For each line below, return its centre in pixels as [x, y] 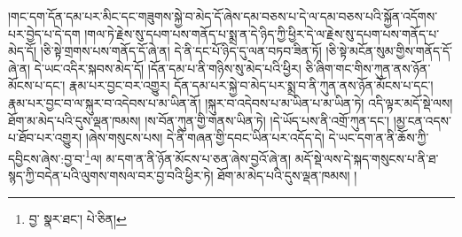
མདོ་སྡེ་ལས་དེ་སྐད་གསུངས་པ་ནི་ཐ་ [367, 158]
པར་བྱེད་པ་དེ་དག [44, 33]
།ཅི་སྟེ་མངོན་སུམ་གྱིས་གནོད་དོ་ [389, 51]
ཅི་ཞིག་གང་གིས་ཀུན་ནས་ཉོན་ [368, 68]
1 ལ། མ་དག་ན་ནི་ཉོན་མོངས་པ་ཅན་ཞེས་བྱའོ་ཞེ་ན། [188, 157]
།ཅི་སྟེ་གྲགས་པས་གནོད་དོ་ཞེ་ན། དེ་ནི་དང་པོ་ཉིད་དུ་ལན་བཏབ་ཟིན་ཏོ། [181, 51]
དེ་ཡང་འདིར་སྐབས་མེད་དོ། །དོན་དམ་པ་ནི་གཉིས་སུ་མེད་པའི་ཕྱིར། [168, 68]
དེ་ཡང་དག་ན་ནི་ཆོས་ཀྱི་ [379, 138]
